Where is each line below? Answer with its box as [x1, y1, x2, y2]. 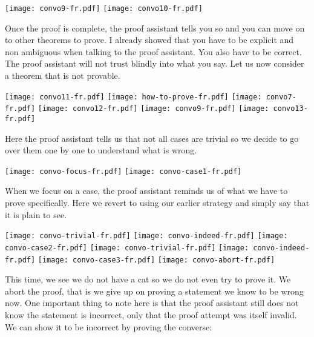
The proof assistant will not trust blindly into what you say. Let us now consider [5, 57, 304, 70]
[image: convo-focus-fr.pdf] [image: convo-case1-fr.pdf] [5, 167, 242, 176]
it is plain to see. [5, 208, 67, 221]
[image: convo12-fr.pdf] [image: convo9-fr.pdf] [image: [38, 104, 269, 113]
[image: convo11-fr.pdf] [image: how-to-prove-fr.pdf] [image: [5, 92, 262, 101]
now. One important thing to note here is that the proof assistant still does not [5, 296, 299, 309]
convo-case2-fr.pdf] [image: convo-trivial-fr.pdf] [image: [5, 243, 249, 252]
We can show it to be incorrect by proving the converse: [5, 320, 212, 333]
